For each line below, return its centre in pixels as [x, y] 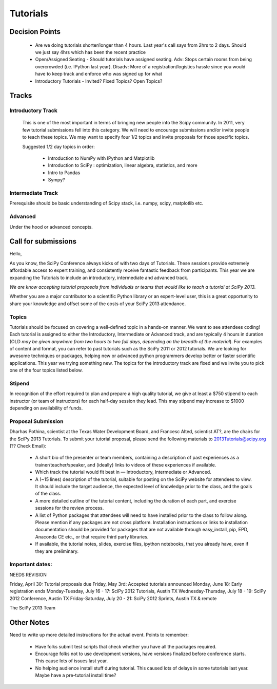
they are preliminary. [57, 551]
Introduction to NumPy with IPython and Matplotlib [101, 158]
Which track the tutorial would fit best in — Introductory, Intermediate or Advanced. [123, 472]
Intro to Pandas [64, 173]
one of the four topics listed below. [46, 370]
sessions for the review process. [70, 508]
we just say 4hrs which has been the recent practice [91, 52]
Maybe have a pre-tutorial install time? [76, 675]
